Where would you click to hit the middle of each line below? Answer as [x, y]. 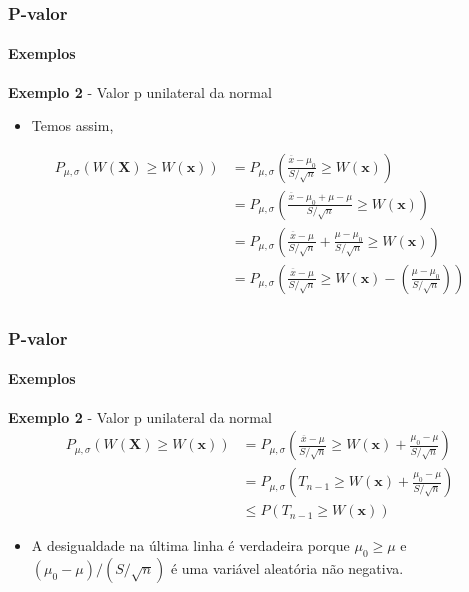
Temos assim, [72, 125]
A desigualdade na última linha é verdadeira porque [190, 545]
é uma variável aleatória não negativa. [287, 568]
